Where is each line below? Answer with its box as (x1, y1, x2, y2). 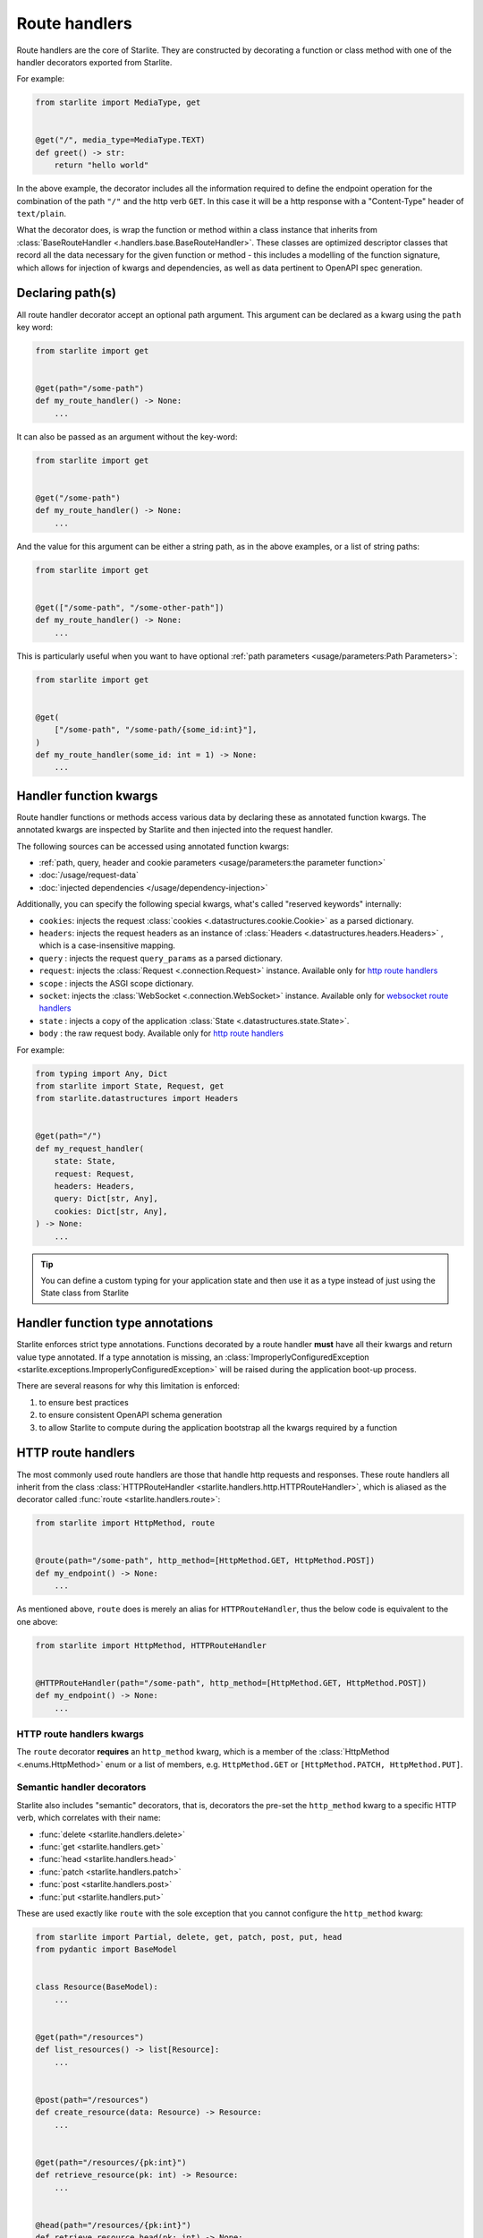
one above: (16, 1616, 58, 1627)
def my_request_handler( (35, 1143, 145, 1154)
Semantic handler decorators (16, 1781, 147, 1794)
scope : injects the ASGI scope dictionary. (38, 978, 194, 988)
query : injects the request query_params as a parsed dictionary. (38, 952, 284, 963)
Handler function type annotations (16, 1316, 214, 1331)
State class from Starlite (40, 1287, 130, 1298)
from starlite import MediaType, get (35, 98, 201, 107)
